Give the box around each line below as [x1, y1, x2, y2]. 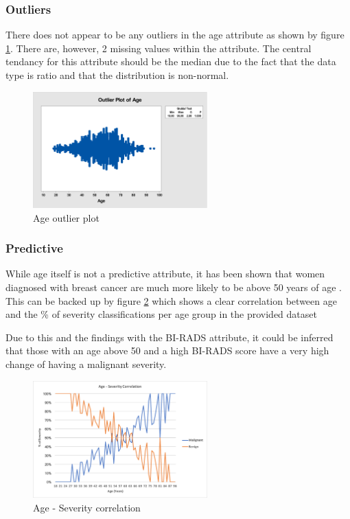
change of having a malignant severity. [5, 356, 167, 371]
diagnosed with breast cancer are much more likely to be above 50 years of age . [5, 280, 342, 295]
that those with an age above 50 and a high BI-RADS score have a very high [5, 343, 329, 358]
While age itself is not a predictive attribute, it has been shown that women [5, 266, 325, 281]
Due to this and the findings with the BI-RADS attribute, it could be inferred [5, 330, 334, 344]
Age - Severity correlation [33, 500, 141, 514]
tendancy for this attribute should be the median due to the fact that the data [5, 54, 336, 69]
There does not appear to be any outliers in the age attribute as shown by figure [5, 27, 345, 42]
